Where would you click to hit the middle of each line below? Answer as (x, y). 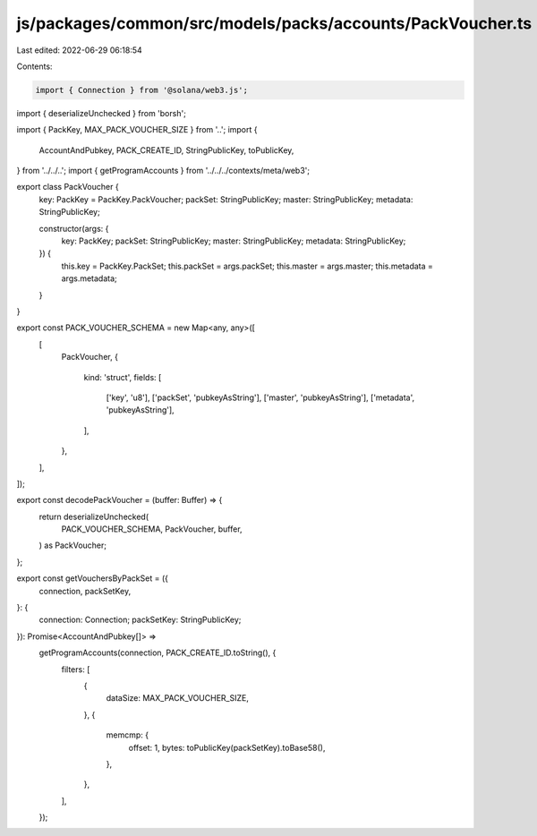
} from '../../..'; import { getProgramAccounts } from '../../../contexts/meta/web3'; (163, 171)
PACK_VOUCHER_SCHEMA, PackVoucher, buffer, (152, 529)
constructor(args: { (74, 228)
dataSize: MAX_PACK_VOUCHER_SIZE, (178, 698)
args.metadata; (89, 278)
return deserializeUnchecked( (94, 516)
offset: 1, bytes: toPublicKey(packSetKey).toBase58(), (227, 747)
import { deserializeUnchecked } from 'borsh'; (102, 113)
